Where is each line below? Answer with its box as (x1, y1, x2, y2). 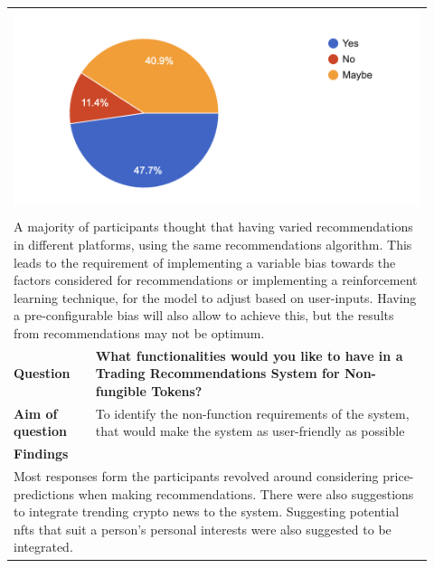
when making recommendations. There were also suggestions (78, 484, 414, 503)
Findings (14, 444, 69, 463)
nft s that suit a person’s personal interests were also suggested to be (14, 519, 392, 538)
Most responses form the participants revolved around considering (14, 467, 379, 486)
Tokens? (151, 381, 203, 400)
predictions (14, 484, 75, 503)
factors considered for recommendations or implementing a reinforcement (14, 270, 418, 289)
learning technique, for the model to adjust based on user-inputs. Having (14, 288, 417, 307)
